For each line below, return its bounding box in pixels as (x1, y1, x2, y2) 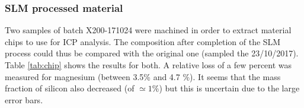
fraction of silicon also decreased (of (5, 82, 135, 94)
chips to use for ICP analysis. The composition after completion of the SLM (5, 35, 281, 47)
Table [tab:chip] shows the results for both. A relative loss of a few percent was (5, 59, 292, 71)
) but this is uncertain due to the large (159, 82, 300, 94)
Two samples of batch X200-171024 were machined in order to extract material (5, 24, 292, 36)
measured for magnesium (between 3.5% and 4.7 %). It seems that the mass (5, 70, 281, 82)
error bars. (5, 93, 43, 106)
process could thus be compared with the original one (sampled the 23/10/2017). (5, 47, 299, 59)
